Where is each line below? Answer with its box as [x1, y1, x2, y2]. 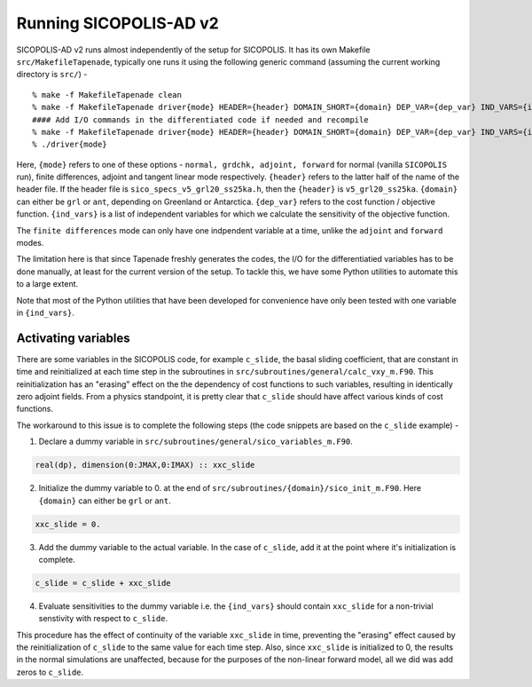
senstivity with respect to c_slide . [38, 613, 168, 624]
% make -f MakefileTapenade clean [32, 90, 182, 99]
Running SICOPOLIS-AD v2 [16, 13, 219, 33]
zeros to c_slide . [16, 667, 84, 677]
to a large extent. [16, 279, 79, 289]
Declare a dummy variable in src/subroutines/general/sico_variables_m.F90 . [38, 436, 354, 447]
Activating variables [16, 330, 130, 345]
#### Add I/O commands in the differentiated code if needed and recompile [32, 114, 369, 124]
